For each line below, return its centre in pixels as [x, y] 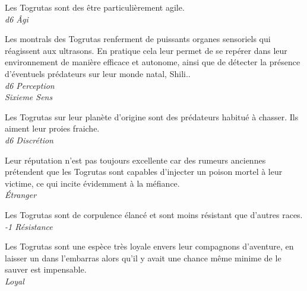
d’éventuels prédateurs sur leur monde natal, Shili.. [98, 73]
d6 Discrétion [29, 140]
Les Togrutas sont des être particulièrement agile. [95, 7]
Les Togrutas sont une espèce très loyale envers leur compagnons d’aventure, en [149, 246]
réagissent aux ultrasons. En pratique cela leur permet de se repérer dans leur [146, 50]
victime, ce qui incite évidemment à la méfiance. [92, 183]
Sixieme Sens [29, 97]
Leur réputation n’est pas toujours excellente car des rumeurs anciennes [135, 160]
